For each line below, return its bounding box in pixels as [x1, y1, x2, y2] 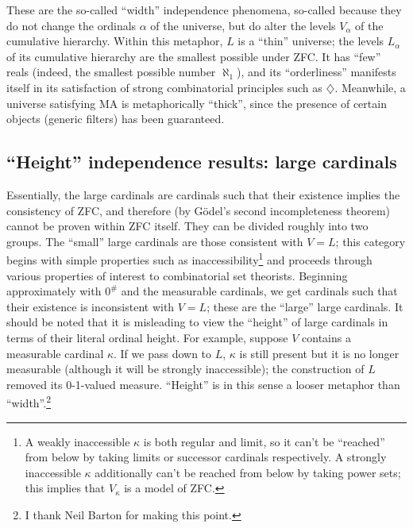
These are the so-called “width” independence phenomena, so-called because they [6, 2, 402, 17]
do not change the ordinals [6, 17, 137, 33]
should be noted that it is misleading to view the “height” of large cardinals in [6, 314, 388, 330]
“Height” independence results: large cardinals [6, 149, 397, 174]
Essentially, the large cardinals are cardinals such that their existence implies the [6, 186, 400, 202]
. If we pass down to [114, 345, 212, 361]
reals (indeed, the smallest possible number [6, 64, 216, 80]
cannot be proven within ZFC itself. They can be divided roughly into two [6, 218, 369, 234]
